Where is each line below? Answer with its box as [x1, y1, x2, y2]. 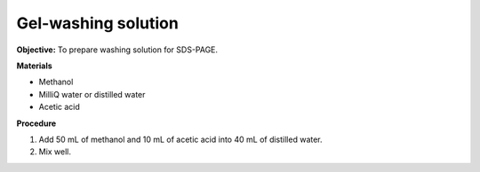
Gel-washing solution [16, 13, 180, 33]
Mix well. [38, 146, 71, 157]
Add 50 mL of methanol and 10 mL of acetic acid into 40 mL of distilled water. [38, 134, 324, 145]
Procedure [16, 118, 57, 129]
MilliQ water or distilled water [38, 89, 146, 99]
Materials [16, 60, 52, 71]
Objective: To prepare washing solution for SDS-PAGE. [16, 44, 218, 55]
